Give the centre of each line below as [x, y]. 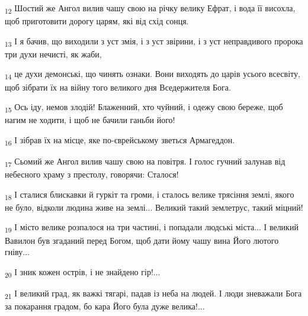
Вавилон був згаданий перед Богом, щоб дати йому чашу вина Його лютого [142, 240]
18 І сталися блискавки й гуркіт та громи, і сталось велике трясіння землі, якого [150, 195]
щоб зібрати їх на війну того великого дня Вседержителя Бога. [118, 87]
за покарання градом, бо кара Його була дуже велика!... [105, 306]
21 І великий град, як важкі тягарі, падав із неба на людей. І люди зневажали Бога [153, 294]
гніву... [17, 252]
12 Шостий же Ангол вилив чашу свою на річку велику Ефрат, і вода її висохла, [150, 9]
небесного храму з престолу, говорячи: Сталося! [92, 174]
